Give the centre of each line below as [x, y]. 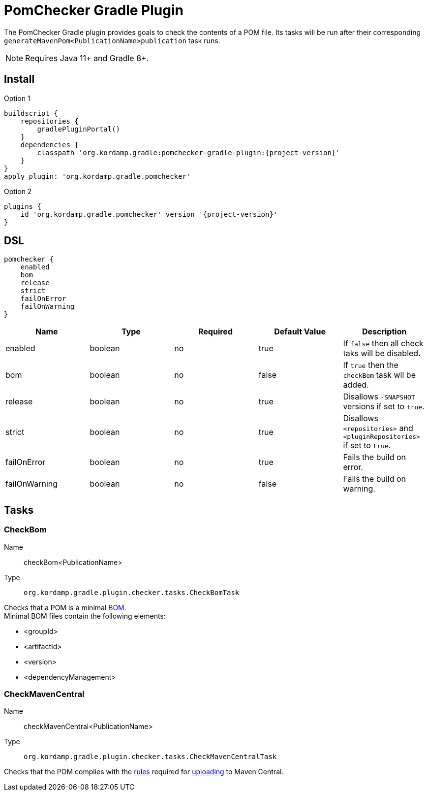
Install [19, 79]
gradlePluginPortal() [79, 129]
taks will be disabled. [382, 353]
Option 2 [18, 191]
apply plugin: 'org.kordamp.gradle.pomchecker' [97, 176]
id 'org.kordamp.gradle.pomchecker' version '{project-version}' [149, 214]
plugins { [23, 206]
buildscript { [31, 113]
